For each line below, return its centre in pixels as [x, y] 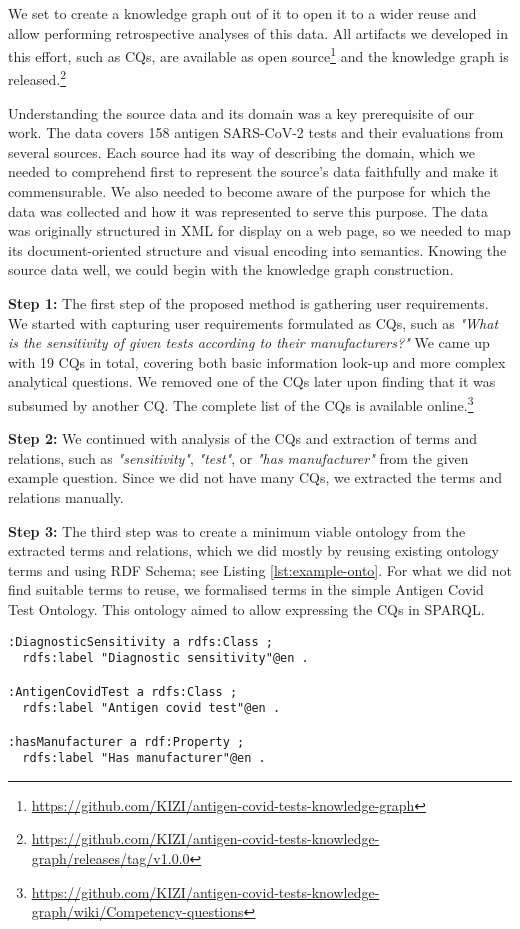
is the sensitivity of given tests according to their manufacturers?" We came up [249, 342]
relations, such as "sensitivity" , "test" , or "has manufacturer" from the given [238, 457]
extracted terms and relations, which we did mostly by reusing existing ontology [253, 550]
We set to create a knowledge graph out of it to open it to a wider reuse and [242, 13]
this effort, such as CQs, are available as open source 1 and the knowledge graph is [258, 54]
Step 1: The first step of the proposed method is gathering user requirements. [248, 303]
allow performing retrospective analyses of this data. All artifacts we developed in [258, 32]
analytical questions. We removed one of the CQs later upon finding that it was [252, 381]
